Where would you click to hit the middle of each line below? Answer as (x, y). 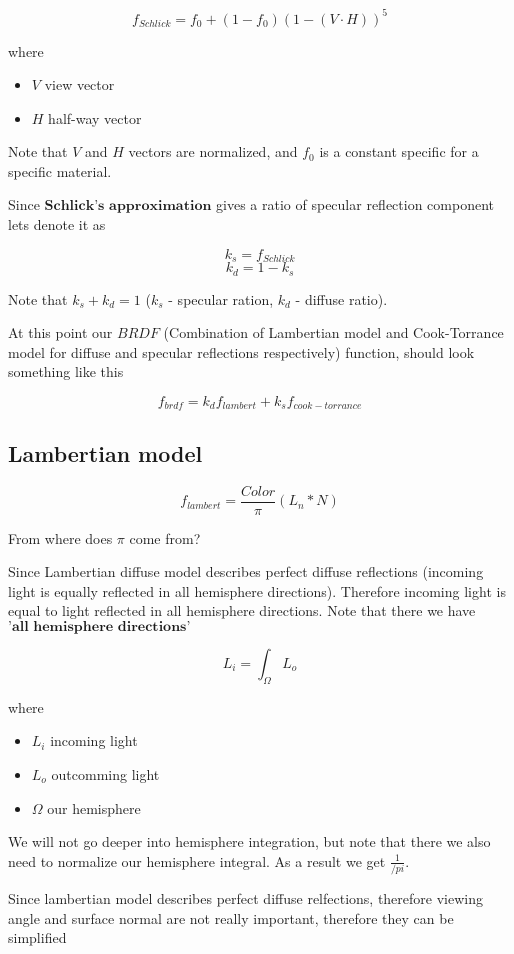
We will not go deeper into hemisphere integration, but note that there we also (249, 841)
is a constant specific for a (399, 151)
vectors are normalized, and (213, 151)
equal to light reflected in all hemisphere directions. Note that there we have (242, 610)
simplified (37, 937)
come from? (165, 537)
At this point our (60, 332)
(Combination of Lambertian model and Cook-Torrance (333, 332)
